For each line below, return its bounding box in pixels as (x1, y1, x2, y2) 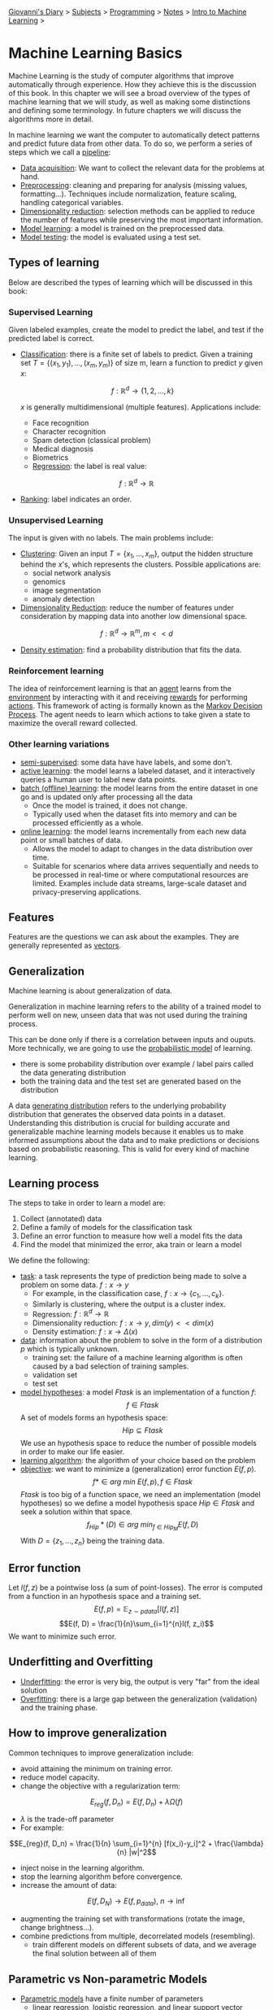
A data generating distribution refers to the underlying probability (8, 1101, 227, 1110)
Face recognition (32, 418, 89, 427)
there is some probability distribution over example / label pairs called (19, 1059, 254, 1069)
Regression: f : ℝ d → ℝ (32, 1307, 110, 1319)
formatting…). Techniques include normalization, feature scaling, (19, 189, 237, 199)
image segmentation (32, 585, 102, 595)
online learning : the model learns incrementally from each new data (19, 826, 246, 836)
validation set (32, 1370, 78, 1380)
